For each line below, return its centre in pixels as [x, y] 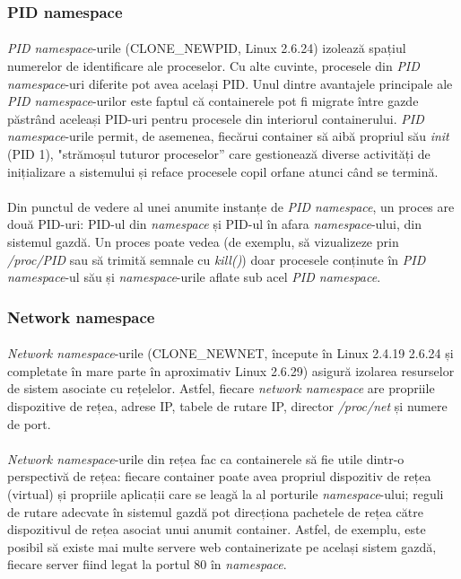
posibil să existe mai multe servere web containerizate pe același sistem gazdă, [222, 546]
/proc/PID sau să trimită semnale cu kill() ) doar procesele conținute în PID [217, 259]
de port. [29, 423]
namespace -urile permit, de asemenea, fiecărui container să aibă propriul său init [228, 136]
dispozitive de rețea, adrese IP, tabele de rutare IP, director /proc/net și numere [227, 405]
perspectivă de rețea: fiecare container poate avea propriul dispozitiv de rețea [219, 476]
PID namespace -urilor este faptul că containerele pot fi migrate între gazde [213, 101]
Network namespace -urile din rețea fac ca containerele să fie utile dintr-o [206, 458]
